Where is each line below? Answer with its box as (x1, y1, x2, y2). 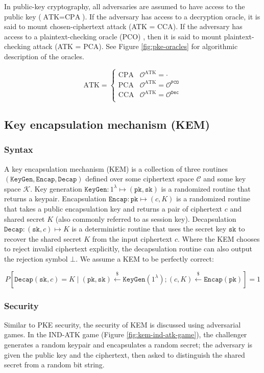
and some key (203, 173, 246, 184)
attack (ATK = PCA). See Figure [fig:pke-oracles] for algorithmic (33, 41, 238, 52)
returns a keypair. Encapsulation (4, 193, 107, 204)
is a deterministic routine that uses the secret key (71, 223, 227, 234)
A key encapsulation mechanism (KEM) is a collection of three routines (4, 163, 228, 174)
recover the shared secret (4, 233, 82, 244)
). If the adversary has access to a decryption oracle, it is (82, 11, 260, 21)
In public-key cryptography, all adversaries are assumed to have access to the (4, 1, 245, 11)
